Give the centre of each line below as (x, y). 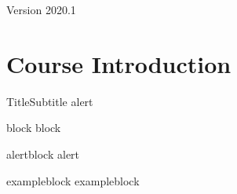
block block (34, 128)
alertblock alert (43, 154)
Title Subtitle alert (50, 101)
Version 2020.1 (41, 9)
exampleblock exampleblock (73, 180)
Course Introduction (119, 63)
